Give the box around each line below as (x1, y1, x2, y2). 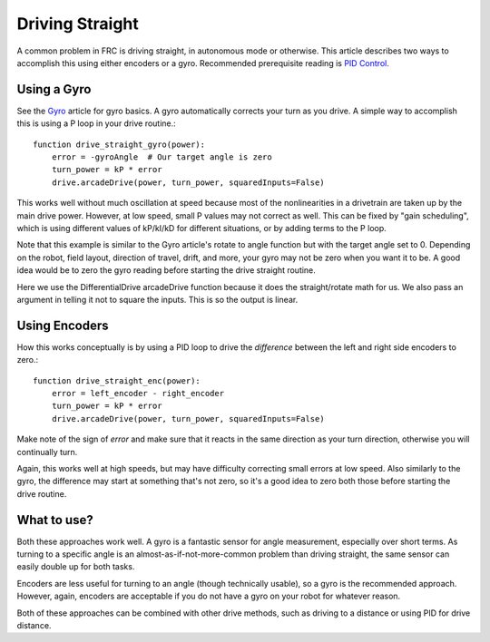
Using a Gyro (16, 82, 92, 97)
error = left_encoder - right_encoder (51, 388, 225, 398)
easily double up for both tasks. (16, 561, 135, 572)
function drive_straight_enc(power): (33, 375, 201, 385)
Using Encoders (16, 317, 109, 333)
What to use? (16, 512, 94, 528)
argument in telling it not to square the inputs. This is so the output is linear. (16, 294, 299, 305)
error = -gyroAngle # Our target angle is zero (51, 152, 272, 162)
